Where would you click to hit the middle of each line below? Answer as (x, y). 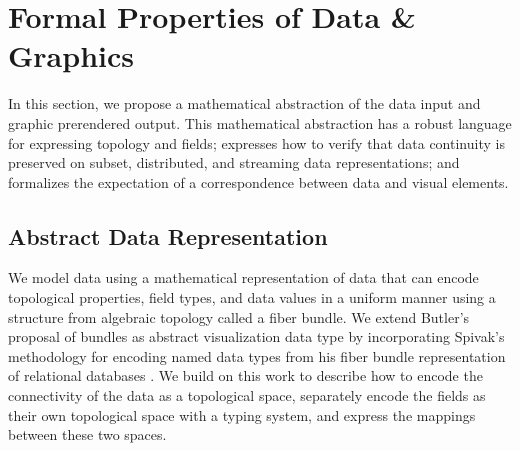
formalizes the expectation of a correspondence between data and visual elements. (258, 181)
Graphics (71, 55)
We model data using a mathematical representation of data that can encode (243, 277)
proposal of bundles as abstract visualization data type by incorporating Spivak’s (256, 336)
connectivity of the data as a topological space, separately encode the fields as (247, 395)
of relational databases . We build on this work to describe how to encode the (245, 375)
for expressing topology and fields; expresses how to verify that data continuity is (256, 142)
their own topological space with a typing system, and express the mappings (242, 414)
